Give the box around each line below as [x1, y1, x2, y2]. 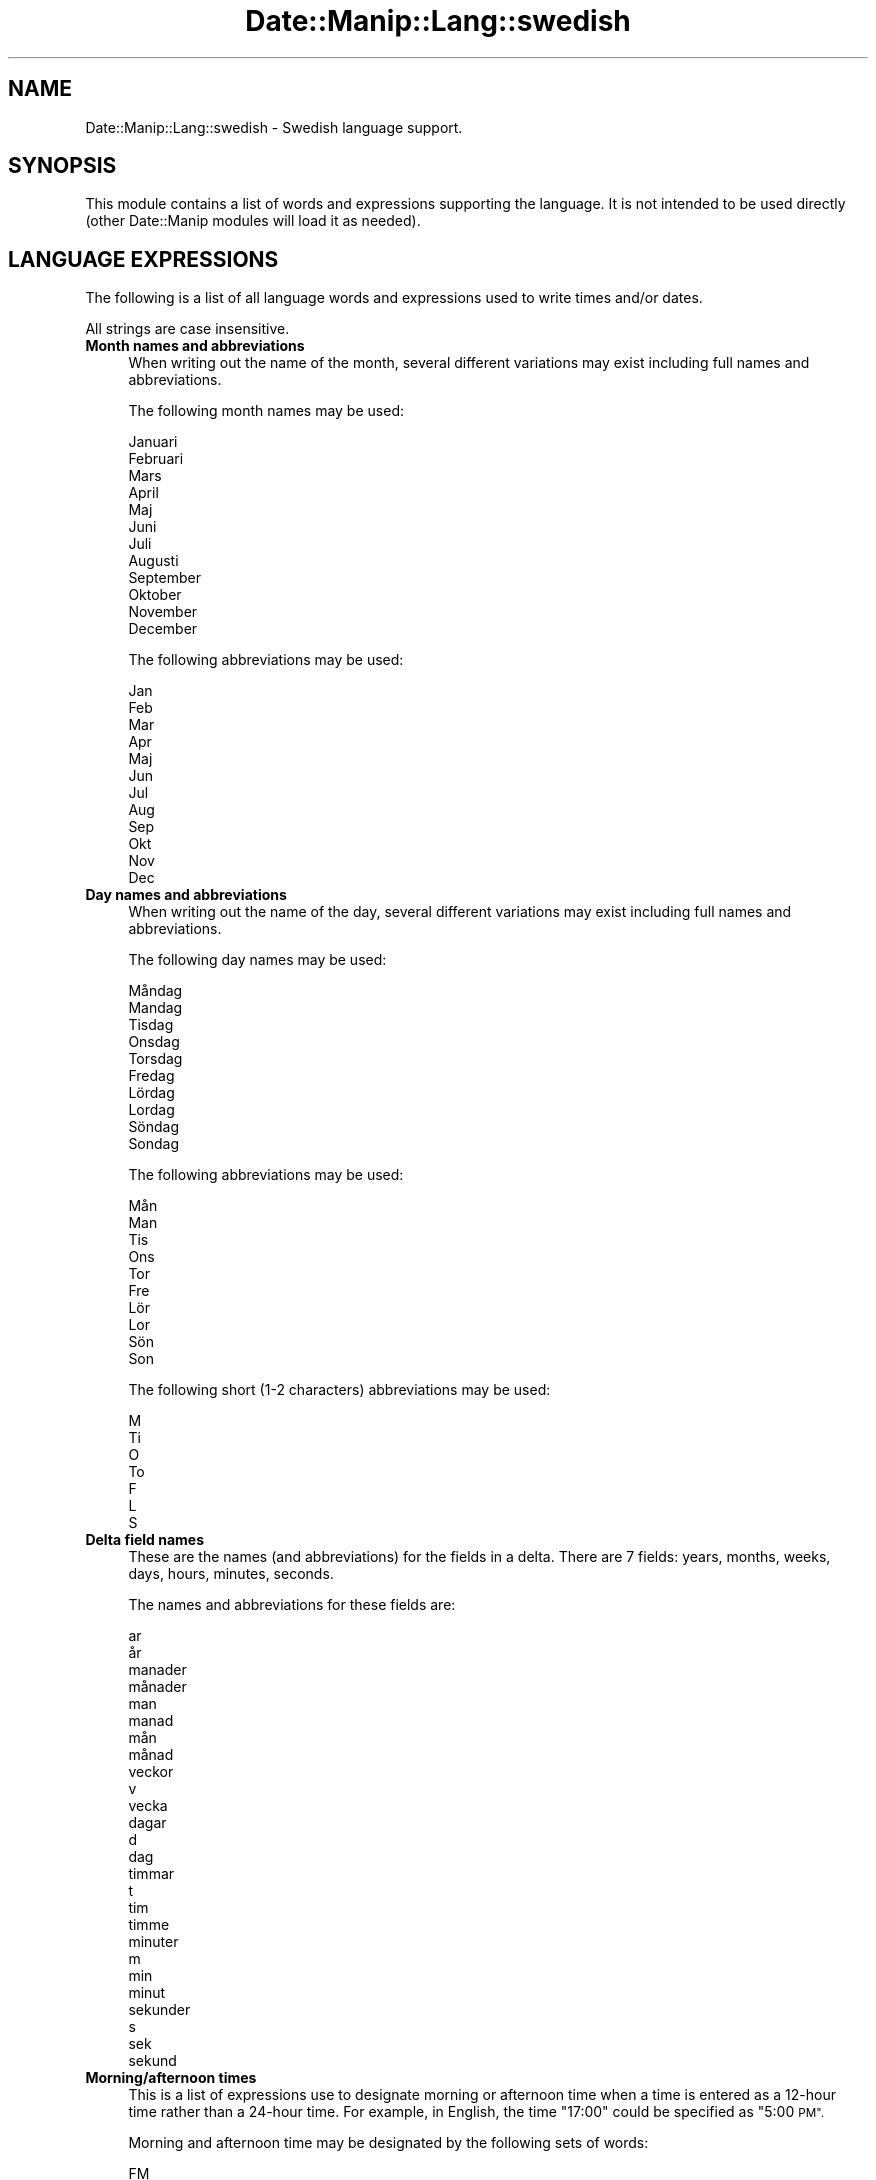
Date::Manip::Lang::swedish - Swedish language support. [85, 118, 463, 136]
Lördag [128, 1084, 175, 1102]
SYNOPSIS [8, 153, 117, 179]
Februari [128, 450, 184, 468]
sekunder [128, 2001, 191, 2019]
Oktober [128, 586, 182, 604]
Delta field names [85, 1531, 205, 1549]
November [128, 603, 198, 621]
